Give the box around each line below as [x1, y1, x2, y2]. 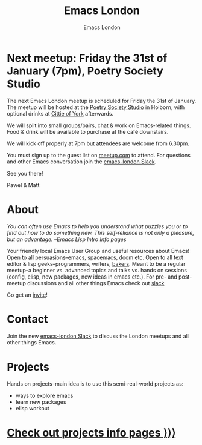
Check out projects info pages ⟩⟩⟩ [7, 426, 176, 440]
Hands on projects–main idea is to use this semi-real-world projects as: [7, 380, 184, 387]
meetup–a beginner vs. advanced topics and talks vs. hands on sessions [7, 266, 188, 274]
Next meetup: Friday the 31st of [7, 51, 168, 65]
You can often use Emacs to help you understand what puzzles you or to [7, 222, 188, 230]
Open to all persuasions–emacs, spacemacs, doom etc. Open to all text [7, 254, 183, 261]
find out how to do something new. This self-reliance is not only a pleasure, [7, 229, 195, 236]
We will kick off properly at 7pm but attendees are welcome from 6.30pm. [7, 140, 189, 147]
